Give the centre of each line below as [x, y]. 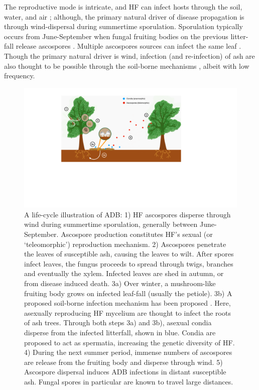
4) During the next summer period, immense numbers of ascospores [128, 352]
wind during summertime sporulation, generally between [111, 224]
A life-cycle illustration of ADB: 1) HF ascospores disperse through [127, 214]
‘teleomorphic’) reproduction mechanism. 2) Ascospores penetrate [125, 244]
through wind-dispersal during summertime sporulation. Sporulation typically [123, 26]
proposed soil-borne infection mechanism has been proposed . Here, [127, 303]
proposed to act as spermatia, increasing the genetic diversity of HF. [129, 342]
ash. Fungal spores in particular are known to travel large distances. [129, 381]
